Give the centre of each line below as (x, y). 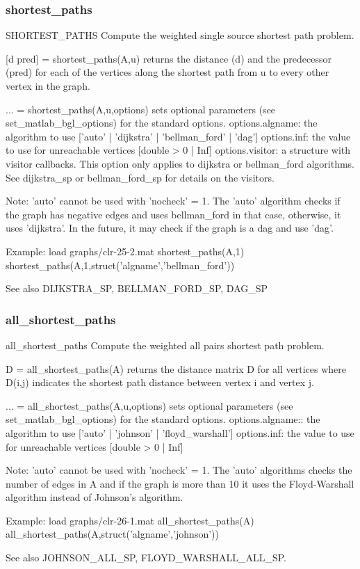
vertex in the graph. (48, 86)
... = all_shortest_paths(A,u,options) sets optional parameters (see (149, 405)
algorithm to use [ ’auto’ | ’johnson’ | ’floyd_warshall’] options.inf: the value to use (180, 432)
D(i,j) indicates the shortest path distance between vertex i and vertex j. (160, 382)
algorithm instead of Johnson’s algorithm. (95, 497)
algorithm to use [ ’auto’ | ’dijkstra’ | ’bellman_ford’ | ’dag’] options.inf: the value (178, 136)
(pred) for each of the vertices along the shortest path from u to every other (167, 72)
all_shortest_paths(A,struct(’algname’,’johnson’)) (112, 534)
